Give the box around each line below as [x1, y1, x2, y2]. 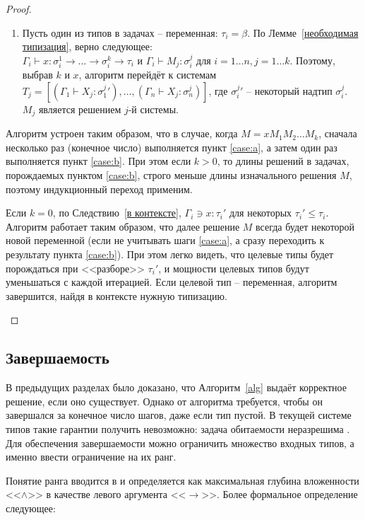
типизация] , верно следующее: [22, 39, 152, 54]
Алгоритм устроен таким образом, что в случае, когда [6, 126, 238, 141]
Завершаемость [6, 347, 109, 369]
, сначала [318, 126, 357, 141]
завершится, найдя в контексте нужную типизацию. [6, 288, 227, 303]
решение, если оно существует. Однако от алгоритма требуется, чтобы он [6, 393, 323, 408]
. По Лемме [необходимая [247, 25, 359, 40]
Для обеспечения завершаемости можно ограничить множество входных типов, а [6, 435, 354, 450]
